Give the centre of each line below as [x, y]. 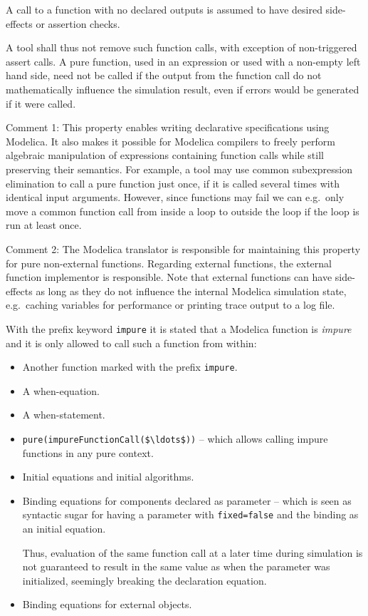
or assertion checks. [78, 23]
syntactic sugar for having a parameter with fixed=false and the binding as [190, 514]
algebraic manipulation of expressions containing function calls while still [165, 155]
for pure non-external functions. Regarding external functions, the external [169, 263]
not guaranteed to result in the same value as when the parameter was [176, 566]
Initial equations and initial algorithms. [108, 477]
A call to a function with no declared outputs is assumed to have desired [164, 9]
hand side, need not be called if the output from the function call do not [164, 75]
